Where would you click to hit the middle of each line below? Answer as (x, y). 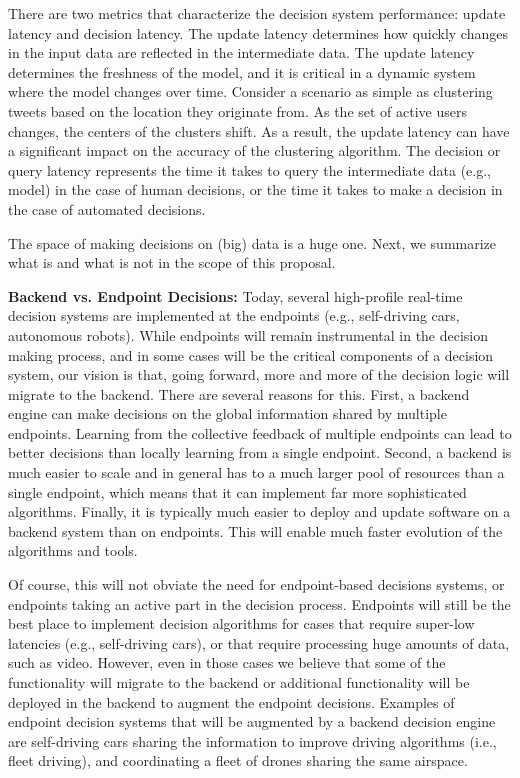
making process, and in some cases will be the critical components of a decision (251, 354)
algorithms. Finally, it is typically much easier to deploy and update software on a (259, 511)
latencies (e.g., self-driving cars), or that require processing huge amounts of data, (259, 642)
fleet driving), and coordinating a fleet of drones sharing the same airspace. (238, 760)
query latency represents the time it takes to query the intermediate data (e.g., (249, 169)
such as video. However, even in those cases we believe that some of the (227, 662)
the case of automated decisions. (107, 208)
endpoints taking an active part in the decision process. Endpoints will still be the (259, 603)
